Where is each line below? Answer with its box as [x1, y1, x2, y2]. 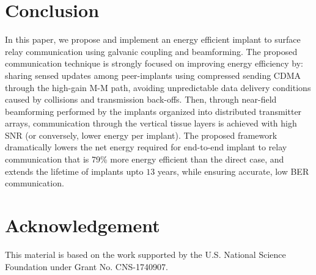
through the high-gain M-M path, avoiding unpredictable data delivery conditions [5, 81, 311, 94]
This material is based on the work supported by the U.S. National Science [5, 248, 286, 260]
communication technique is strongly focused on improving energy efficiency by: [5, 57, 304, 70]
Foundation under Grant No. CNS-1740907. [5, 260, 168, 273]
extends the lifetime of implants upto [5, 164, 144, 177]
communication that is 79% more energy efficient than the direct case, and [5, 153, 284, 166]
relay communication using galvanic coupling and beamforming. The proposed [5, 45, 298, 57]
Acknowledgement [5, 213, 160, 238]
